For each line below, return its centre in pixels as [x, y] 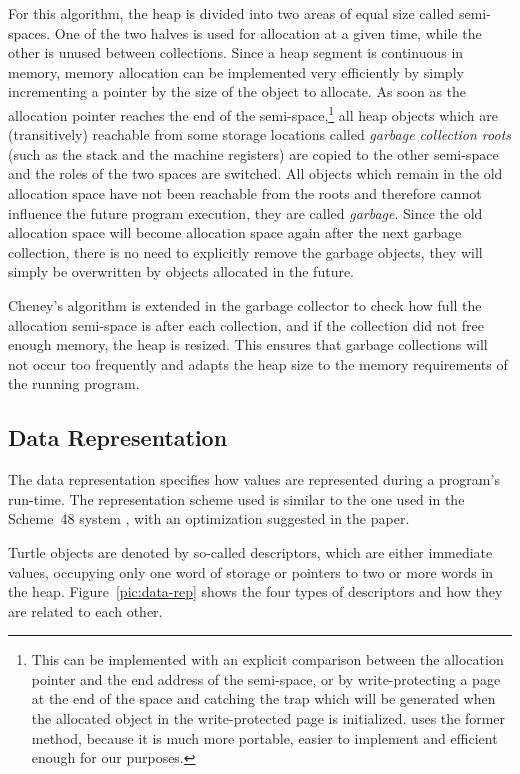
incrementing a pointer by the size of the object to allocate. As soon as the [237, 91]
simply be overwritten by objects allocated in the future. [181, 271]
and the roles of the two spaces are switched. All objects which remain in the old [255, 173]
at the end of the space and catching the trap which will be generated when [263, 698]
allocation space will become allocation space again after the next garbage [235, 232]
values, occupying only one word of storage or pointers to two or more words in [251, 571]
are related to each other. [85, 610]
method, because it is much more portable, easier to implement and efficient [264, 737]
